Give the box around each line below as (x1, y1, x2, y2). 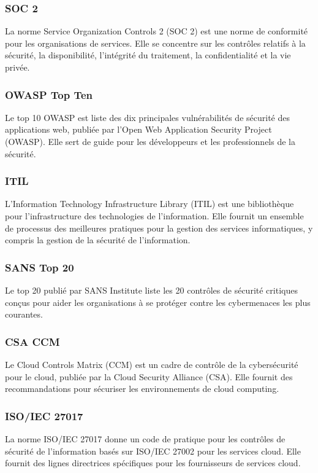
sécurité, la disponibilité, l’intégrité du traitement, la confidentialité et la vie (5, 49, 291, 61)
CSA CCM (5, 334, 60, 349)
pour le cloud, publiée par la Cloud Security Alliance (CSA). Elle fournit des (5, 370, 293, 383)
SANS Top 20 (5, 259, 74, 275)
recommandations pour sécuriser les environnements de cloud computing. (5, 382, 279, 395)
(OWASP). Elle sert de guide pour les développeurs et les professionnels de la (5, 135, 295, 147)
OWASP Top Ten (5, 87, 93, 102)
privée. (5, 61, 30, 73)
